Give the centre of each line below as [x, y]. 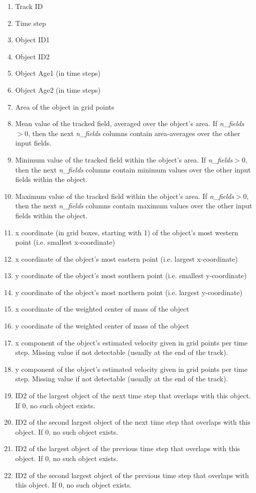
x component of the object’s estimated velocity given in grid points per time [131, 342]
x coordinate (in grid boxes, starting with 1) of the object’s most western [127, 232]
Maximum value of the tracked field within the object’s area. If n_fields [125, 196]
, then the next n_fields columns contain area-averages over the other [134, 133]
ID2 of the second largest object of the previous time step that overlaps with [132, 475]
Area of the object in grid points [65, 106]
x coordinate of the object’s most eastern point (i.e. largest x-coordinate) [127, 258]
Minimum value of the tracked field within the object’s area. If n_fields [124, 159]
